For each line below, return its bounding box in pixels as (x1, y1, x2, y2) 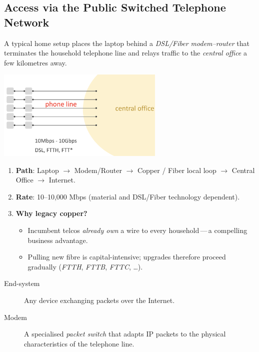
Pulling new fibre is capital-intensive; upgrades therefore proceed (27, 251, 226, 262)
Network (4, 14, 49, 29)
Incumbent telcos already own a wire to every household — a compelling (27, 225, 247, 235)
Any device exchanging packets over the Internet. (24, 295, 175, 305)
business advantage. (27, 234, 88, 245)
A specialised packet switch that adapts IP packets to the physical (24, 328, 226, 339)
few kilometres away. (4, 57, 67, 67)
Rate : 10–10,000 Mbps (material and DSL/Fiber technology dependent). (15, 191, 240, 201)
